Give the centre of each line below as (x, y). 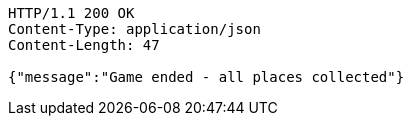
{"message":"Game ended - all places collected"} (206, 77)
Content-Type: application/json (134, 29)
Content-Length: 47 (84, 45)
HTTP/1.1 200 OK (71, 13)
